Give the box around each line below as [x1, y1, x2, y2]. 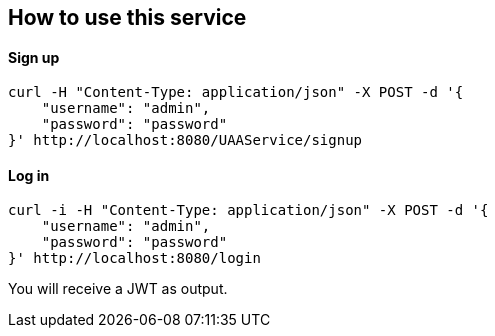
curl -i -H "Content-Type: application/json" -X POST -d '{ [8, 202, 489, 219]
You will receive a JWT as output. [8, 280, 228, 298]
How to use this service [8, 5, 247, 30]
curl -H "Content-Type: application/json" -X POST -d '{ [8, 84, 464, 101]
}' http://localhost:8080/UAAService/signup [8, 132, 363, 149]
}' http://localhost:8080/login [8, 250, 261, 267]
